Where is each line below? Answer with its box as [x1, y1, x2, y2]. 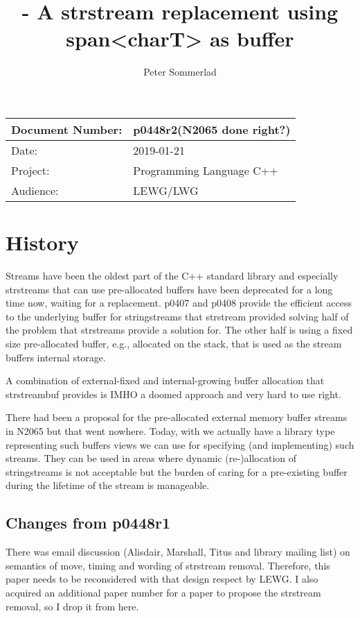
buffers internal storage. [6, 350, 106, 364]
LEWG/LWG [133, 182, 199, 198]
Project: [11, 162, 50, 178]
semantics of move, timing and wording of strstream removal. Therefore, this [6, 558, 330, 572]
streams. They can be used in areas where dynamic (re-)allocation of [6, 451, 297, 465]
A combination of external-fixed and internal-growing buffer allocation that [6, 373, 325, 388]
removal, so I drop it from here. [6, 599, 139, 613]
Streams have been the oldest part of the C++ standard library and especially [6, 268, 339, 283]
